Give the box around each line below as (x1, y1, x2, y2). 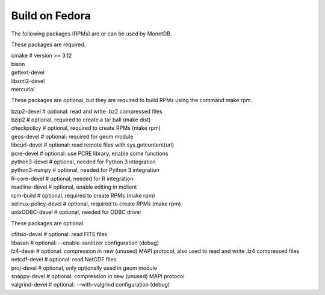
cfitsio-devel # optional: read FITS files (11, 231, 108, 238)
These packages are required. (11, 41, 86, 48)
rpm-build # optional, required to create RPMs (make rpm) (11, 192, 156, 199)
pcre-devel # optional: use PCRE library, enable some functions (11, 150, 169, 157)
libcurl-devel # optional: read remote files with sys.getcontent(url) (11, 141, 175, 148)
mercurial (11, 85, 35, 93)
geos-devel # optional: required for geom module (11, 133, 134, 140)
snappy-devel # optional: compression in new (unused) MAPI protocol (11, 273, 185, 280)
